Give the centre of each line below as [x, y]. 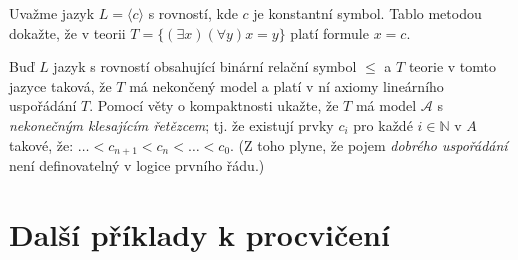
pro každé [383, 124]
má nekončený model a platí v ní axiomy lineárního [286, 85]
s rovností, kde [193, 13]
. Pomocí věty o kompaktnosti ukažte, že [214, 105]
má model [386, 105]
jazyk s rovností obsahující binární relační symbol [205, 66]
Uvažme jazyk [52, 13]
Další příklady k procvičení [199, 233]
